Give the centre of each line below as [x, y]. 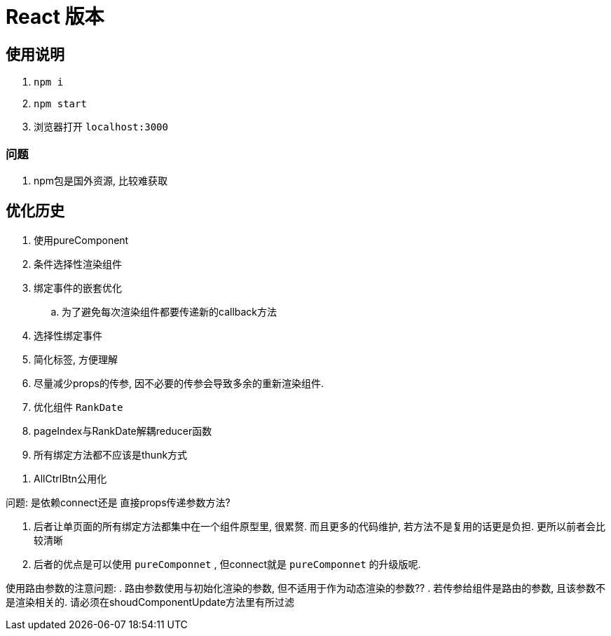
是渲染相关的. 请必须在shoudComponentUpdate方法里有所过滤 [150, 602]
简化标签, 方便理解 [76, 359]
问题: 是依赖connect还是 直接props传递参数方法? [118, 502]
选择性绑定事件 [68, 335]
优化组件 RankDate [78, 407]
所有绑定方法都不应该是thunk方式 [111, 454]
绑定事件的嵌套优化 [78, 287]
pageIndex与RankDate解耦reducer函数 [123, 431]
